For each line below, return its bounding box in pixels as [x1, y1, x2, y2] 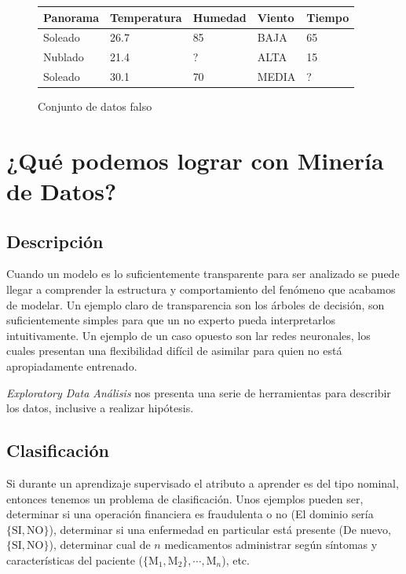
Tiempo [306, 9, 349, 25]
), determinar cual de [49, 536, 151, 553]
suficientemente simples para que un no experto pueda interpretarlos [6, 312, 335, 328]
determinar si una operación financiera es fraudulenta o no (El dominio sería [6, 506, 374, 522]
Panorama [43, 9, 100, 25]
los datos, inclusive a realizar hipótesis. [6, 400, 194, 416]
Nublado [43, 49, 84, 65]
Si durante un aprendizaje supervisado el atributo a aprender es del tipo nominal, [6, 475, 399, 492]
